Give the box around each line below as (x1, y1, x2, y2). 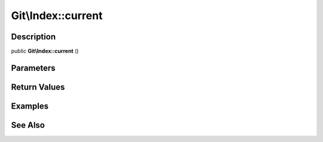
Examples (11, 101, 49, 111)
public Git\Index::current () (11, 48, 79, 55)
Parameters (11, 63, 56, 73)
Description (11, 32, 56, 42)
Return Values (11, 82, 65, 92)
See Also (11, 120, 45, 130)
